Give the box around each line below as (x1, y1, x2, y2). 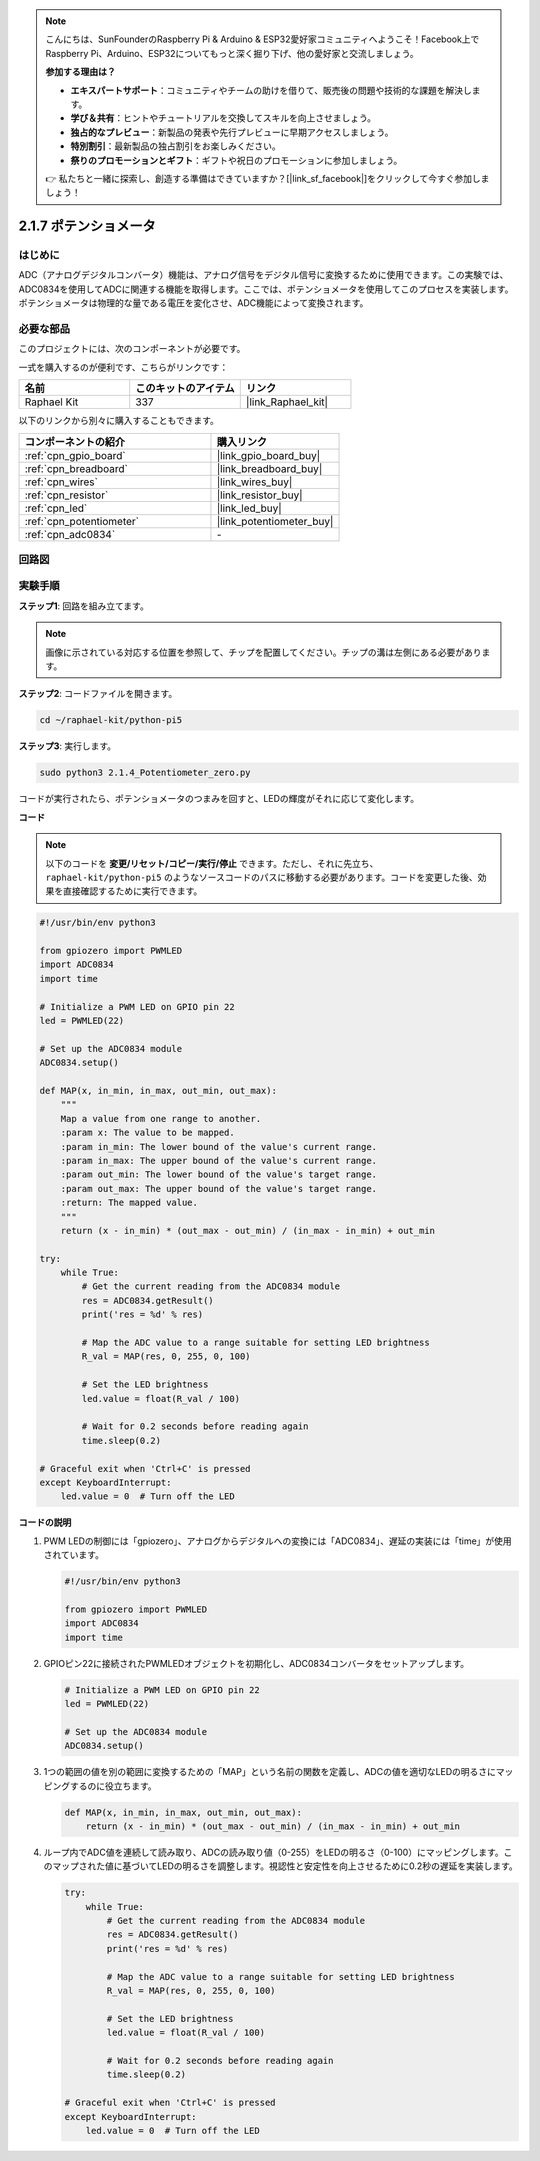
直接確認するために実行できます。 (62, 885, 203, 897)
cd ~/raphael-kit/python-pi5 (39, 715, 183, 726)
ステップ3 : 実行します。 (18, 740, 117, 752)
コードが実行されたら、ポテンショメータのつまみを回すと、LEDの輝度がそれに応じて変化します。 (18, 793, 420, 805)
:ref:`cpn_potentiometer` (24, 514, 140, 528)
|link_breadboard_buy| (216, 461, 323, 475)
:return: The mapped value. (60, 1197, 199, 1209)
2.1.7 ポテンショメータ (18, 218, 157, 235)
